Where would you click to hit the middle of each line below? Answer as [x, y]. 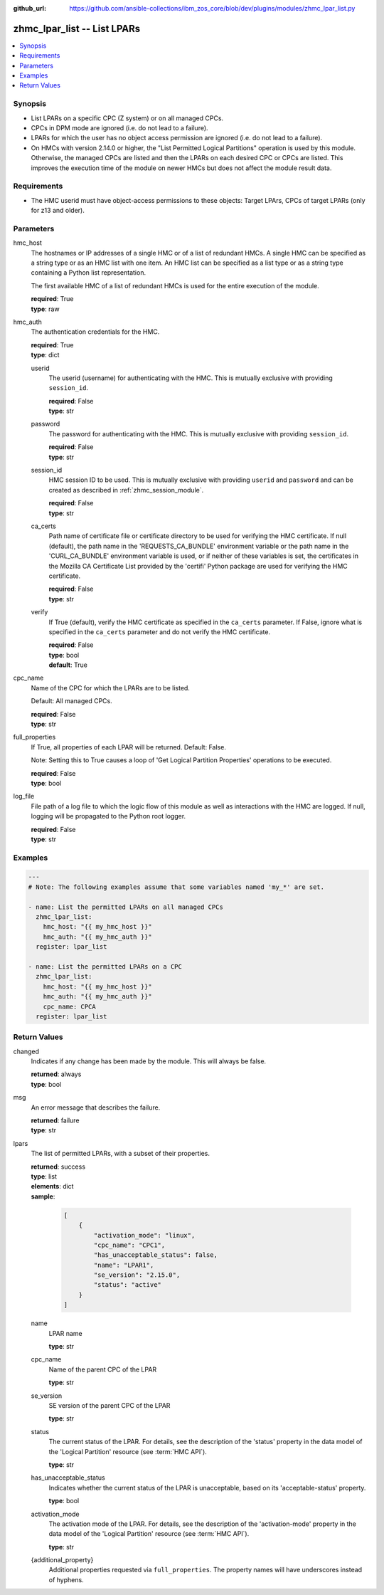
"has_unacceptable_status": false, [156, 1255]
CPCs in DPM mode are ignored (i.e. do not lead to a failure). [120, 128]
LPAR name [65, 1333]
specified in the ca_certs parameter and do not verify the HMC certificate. [159, 632]
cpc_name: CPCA [69, 1006]
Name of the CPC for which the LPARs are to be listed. [110, 688]
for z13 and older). [58, 211]
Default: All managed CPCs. [72, 701]
